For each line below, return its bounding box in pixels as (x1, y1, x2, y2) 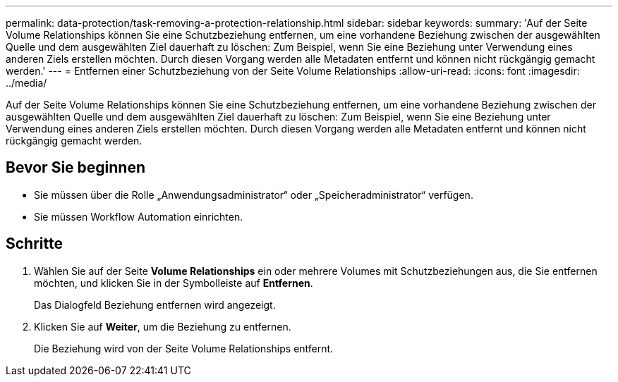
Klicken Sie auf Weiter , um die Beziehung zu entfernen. (34, 320, 291, 333)
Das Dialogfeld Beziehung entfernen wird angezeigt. (34, 298, 276, 311)
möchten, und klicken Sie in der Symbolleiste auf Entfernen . (34, 276, 313, 289)
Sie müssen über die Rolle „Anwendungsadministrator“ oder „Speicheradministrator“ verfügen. (34, 188, 473, 201)
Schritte (6, 235, 63, 253)
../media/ (6, 77, 47, 89)
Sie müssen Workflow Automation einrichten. (34, 210, 243, 223)
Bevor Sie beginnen (6, 159, 146, 177)
